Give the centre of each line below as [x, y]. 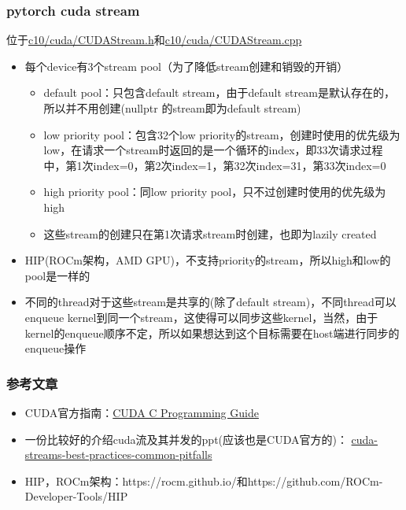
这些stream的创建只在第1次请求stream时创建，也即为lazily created [210, 233]
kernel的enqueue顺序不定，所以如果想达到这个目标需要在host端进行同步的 [212, 333]
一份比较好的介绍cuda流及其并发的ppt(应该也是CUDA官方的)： [186, 439]
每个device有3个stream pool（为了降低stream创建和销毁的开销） [186, 66]
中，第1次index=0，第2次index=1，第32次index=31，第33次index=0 [215, 165]
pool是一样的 [57, 275]
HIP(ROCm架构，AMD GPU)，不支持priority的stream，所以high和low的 [208, 260]
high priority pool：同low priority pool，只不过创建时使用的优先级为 [215, 192]
